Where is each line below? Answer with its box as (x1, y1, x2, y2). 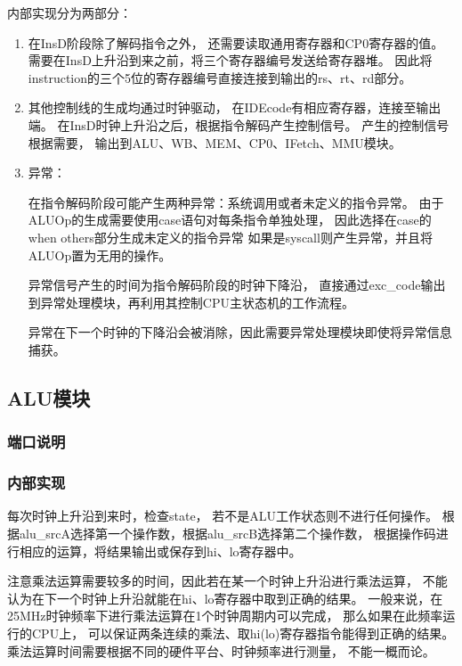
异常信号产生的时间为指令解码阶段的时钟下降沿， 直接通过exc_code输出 (28, 275, 446, 294)
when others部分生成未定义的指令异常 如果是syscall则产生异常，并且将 (28, 227, 433, 246)
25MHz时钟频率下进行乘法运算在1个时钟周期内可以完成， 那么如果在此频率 (7, 606, 443, 625)
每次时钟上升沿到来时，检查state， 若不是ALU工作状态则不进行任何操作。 (7, 506, 439, 525)
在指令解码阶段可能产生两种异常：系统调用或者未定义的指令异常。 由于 (28, 193, 444, 211)
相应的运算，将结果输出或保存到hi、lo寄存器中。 (19, 541, 302, 560)
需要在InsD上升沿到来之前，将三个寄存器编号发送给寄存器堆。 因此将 (28, 51, 433, 70)
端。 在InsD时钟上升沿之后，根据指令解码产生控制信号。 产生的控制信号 (28, 115, 450, 134)
